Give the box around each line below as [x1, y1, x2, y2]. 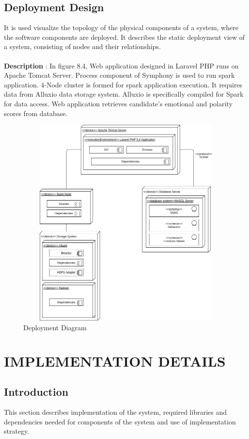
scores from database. [4, 108, 68, 118]
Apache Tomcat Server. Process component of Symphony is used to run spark [4, 70, 235, 80]
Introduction [4, 384, 69, 399]
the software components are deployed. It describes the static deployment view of [4, 32, 245, 42]
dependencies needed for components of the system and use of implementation [4, 416, 236, 426]
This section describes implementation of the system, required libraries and [4, 407, 227, 417]
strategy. [4, 426, 30, 436]
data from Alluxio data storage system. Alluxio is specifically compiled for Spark [4, 89, 244, 99]
